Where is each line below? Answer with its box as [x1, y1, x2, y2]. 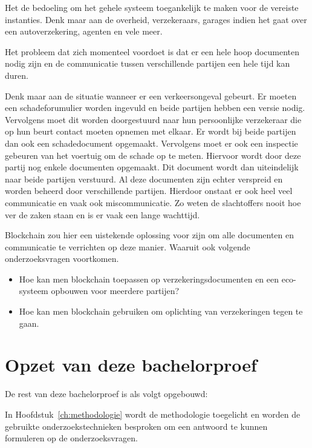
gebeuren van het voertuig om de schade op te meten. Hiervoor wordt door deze [5, 149, 301, 161]
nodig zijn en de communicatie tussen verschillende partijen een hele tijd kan [5, 57, 290, 70]
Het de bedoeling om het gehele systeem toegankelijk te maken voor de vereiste [5, 1, 299, 13]
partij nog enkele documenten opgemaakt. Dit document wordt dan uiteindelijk [5, 161, 299, 173]
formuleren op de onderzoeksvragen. [5, 432, 138, 444]
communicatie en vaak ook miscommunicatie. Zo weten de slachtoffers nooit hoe [5, 196, 301, 209]
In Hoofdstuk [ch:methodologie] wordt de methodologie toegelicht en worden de [5, 407, 301, 420]
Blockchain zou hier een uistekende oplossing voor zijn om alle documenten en [5, 229, 294, 241]
